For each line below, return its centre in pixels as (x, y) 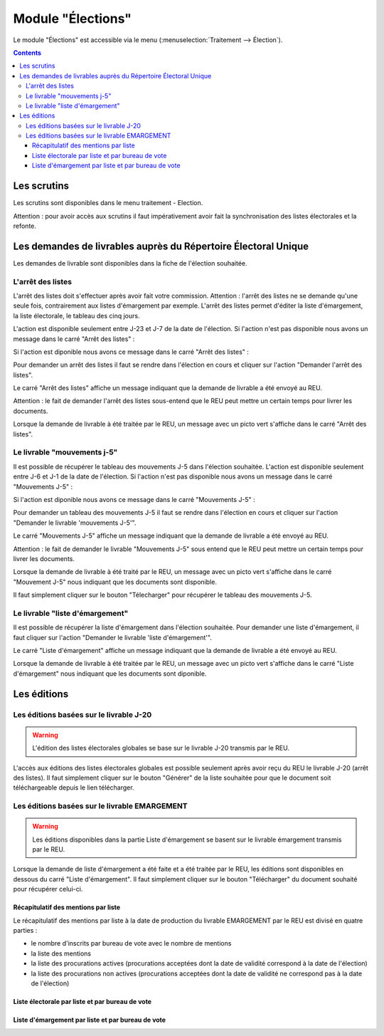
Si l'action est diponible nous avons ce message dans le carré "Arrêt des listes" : (131, 352)
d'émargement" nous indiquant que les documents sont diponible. (110, 674)
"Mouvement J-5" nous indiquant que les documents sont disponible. (115, 582)
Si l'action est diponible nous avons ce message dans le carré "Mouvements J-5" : (134, 499)
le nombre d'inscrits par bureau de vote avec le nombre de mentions (131, 943)
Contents (27, 53)
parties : (25, 931)
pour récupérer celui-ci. (48, 889)
